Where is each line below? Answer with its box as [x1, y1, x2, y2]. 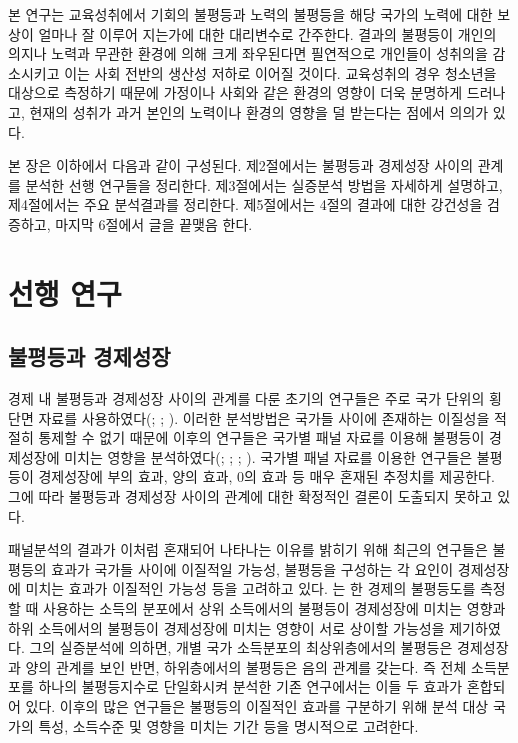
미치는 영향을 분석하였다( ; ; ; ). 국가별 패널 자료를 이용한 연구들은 [64, 446, 473, 467]
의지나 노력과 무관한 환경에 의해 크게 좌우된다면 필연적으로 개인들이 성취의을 [8, 43, 488, 64]
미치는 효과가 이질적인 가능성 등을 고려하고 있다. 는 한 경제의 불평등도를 [25, 578, 476, 599]
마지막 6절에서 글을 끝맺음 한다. [55, 213, 253, 234]
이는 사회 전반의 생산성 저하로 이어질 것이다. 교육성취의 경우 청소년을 [64, 62, 497, 83]
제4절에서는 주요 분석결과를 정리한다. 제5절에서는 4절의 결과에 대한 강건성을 [8, 194, 483, 215]
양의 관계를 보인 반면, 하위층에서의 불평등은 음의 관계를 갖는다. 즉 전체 [25, 656, 467, 677]
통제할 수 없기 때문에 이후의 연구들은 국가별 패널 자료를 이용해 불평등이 [38, 427, 485, 448]
